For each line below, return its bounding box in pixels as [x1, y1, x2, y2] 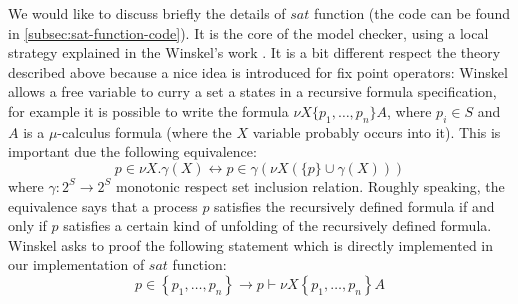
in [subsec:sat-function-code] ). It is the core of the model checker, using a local [8, 22, 489, 43]
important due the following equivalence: [8, 141, 257, 162]
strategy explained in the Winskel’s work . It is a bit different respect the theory [8, 42, 501, 63]
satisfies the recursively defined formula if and [214, 195, 495, 216]
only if [8, 215, 47, 236]
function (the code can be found [313, 3, 511, 23]
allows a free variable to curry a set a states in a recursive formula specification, [8, 81, 497, 102]
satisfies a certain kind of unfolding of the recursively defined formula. [63, 215, 492, 236]
